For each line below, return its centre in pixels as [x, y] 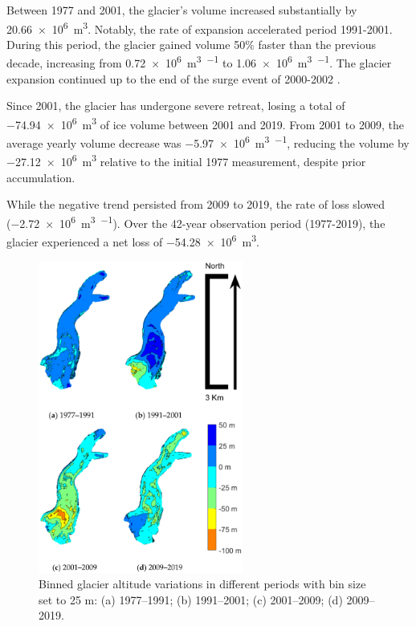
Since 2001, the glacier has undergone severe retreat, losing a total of [176, 106]
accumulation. [41, 177]
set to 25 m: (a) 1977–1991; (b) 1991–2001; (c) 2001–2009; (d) [191, 599]
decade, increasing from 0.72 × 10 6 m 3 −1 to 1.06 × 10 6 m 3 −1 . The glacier [199, 62]
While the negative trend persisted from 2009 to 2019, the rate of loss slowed [196, 204]
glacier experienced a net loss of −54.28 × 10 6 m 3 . [133, 240]
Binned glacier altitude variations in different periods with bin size [202, 584]
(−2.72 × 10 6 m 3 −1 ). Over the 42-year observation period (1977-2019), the [196, 222]
